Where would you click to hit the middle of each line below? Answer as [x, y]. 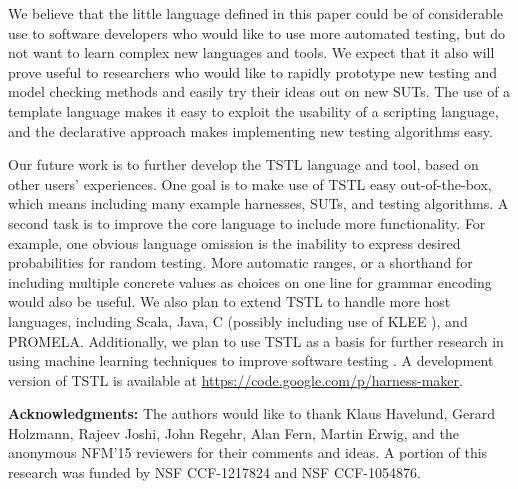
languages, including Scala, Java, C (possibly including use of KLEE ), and [238, 320]
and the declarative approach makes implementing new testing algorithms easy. [250, 130]
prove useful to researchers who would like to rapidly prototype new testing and [252, 71]
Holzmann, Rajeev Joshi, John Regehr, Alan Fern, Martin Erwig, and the [234, 432]
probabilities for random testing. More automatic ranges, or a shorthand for [240, 262]
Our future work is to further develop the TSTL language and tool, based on [243, 164]
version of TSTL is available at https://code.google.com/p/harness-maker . [235, 379]
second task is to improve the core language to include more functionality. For [247, 222]
